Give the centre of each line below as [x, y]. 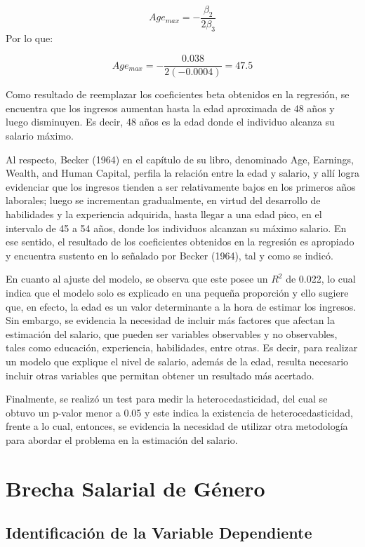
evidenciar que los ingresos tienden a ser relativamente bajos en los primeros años [181, 186]
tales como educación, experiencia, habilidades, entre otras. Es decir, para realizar [182, 347]
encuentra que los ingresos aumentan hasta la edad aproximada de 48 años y [170, 108]
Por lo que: [29, 38]
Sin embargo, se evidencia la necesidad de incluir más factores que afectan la [170, 320]
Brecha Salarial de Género [135, 488]
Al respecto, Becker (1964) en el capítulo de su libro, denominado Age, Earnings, [180, 159]
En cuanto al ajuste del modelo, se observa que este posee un [137, 279]
